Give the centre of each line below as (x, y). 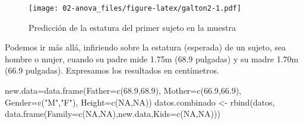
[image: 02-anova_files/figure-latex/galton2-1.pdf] (135, 8)
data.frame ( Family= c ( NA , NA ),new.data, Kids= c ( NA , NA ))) (113, 114)
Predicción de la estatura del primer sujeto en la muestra (132, 27)
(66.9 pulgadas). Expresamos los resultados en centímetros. (112, 70)
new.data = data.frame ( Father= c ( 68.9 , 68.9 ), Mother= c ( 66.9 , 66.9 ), (123, 90)
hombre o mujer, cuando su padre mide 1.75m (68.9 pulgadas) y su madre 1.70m (152, 58)
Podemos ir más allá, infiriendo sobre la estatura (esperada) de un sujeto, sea (146, 47)
